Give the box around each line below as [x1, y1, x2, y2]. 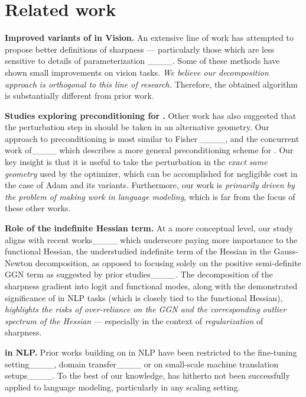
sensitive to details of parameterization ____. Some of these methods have [5, 54, 280, 67]
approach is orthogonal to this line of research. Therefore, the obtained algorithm [5, 78, 298, 90]
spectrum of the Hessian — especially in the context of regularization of [5, 314, 263, 327]
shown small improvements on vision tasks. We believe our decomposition [5, 66, 269, 78]
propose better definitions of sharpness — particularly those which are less [5, 43, 275, 55]
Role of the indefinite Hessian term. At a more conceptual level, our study [5, 222, 294, 234]
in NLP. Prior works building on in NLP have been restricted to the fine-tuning [5, 346, 297, 358]
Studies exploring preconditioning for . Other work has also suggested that [5, 109, 297, 121]
